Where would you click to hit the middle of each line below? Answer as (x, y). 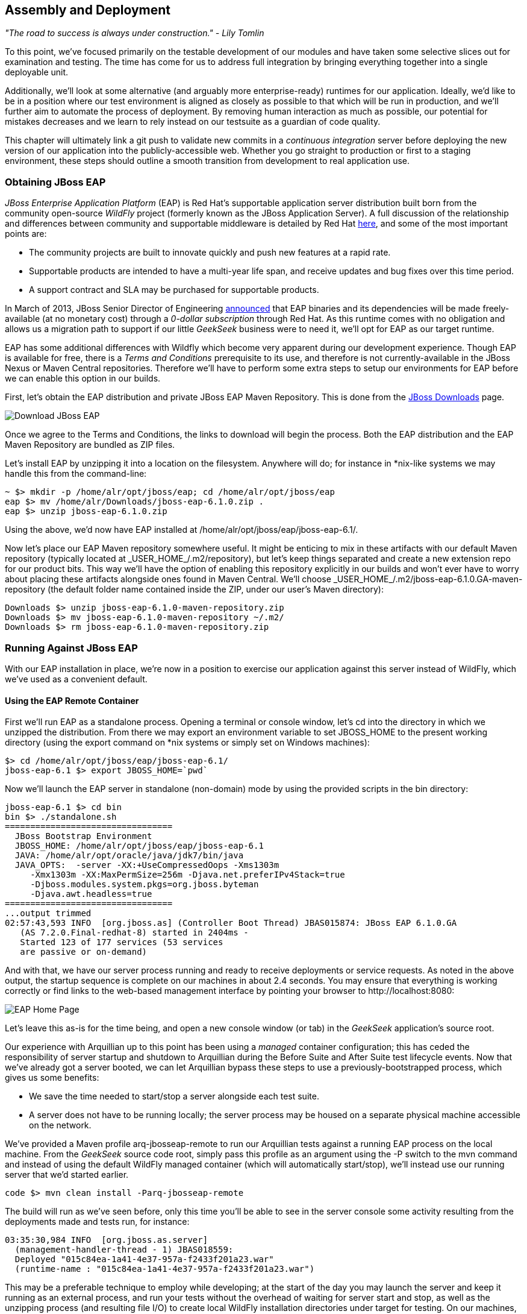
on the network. (60, 1125)
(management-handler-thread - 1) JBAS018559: (124, 1250)
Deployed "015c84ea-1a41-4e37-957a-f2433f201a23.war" (144, 1259)
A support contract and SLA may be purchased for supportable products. (174, 290)
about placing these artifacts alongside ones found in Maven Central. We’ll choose (168, 579)
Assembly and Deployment (88, 10)
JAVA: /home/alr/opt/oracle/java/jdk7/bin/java (129, 856)
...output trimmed (48, 913)
